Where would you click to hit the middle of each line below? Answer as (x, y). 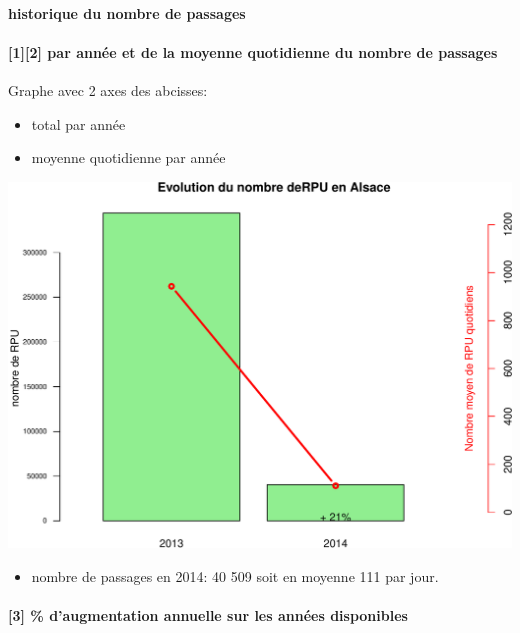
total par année (78, 123)
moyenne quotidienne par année (128, 157)
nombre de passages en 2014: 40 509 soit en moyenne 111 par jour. (235, 576)
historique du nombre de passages (127, 12)
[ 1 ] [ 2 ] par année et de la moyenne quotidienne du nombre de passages (253, 51)
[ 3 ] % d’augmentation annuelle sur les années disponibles (208, 615)
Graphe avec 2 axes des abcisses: (108, 89)
